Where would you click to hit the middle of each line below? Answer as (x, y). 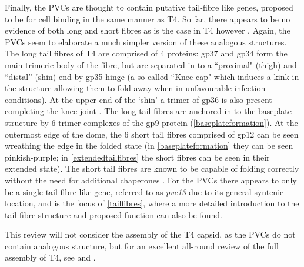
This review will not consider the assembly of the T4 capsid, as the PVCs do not (150, 234)
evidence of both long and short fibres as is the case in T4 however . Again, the (148, 30)
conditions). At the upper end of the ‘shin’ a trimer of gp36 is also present (138, 99)
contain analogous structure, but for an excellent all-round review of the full (142, 246)
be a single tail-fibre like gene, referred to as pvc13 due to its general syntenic (144, 191)
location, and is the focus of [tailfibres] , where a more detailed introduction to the (152, 203)
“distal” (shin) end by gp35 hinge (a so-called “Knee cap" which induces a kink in (152, 76)
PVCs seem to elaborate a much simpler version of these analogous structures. (146, 41)
